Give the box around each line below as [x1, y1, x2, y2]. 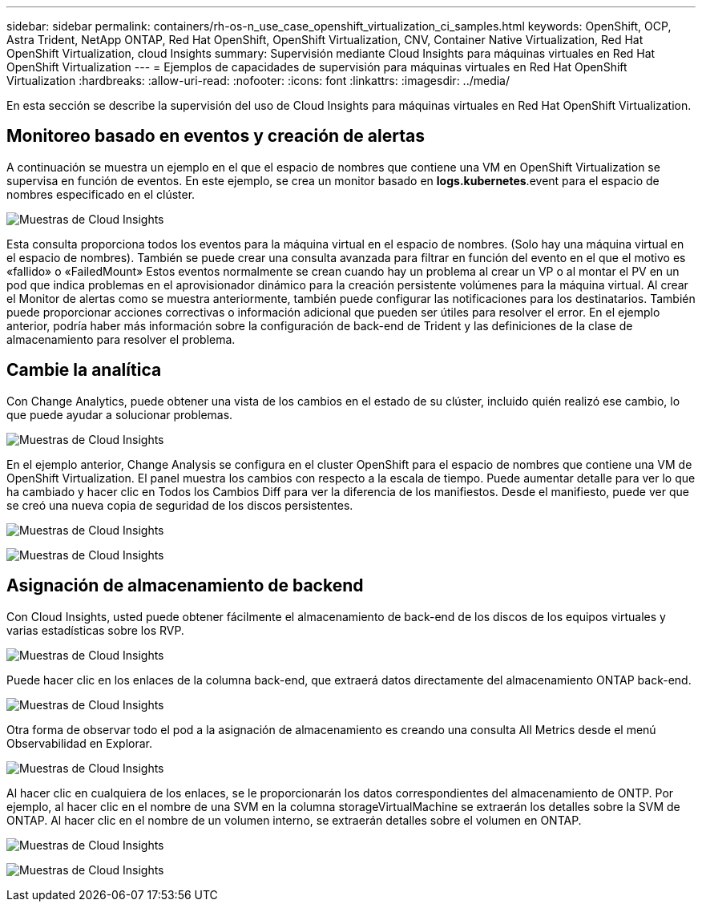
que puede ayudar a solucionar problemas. [6, 407, 233, 422]
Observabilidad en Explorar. [6, 736, 153, 750]
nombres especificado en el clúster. [6, 187, 196, 201]
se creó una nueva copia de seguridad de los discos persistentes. [6, 498, 353, 512]
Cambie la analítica [6, 360, 162, 381]
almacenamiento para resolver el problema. [6, 332, 236, 346]
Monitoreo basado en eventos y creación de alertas [6, 126, 425, 147]
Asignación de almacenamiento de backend [6, 575, 364, 596]
